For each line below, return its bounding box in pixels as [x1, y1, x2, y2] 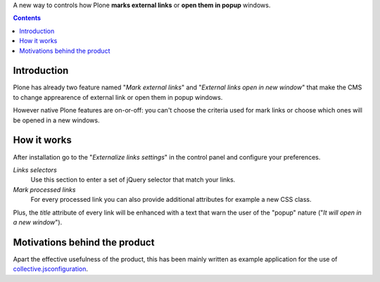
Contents [13, 14, 42, 23]
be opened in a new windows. [13, 116, 100, 124]
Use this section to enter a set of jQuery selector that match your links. [30, 176, 236, 184]
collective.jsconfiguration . [13, 264, 88, 274]
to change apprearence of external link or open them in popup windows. [13, 93, 223, 101]
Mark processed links [13, 185, 76, 193]
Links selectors [13, 165, 58, 174]
